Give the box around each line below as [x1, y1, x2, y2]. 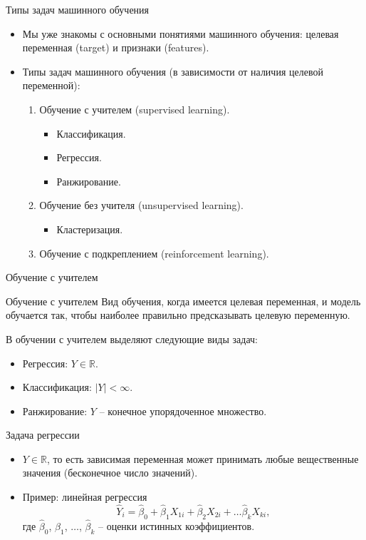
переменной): [22, 78, 80, 93]
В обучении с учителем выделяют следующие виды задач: [6, 331, 258, 346]
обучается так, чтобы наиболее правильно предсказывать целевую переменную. [6, 307, 350, 322]
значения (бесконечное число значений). [22, 465, 198, 480]
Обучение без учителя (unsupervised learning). [39, 198, 244, 213]
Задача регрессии [6, 427, 80, 442]
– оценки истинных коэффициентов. [98, 518, 255, 533]
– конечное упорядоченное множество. [99, 403, 267, 418]
